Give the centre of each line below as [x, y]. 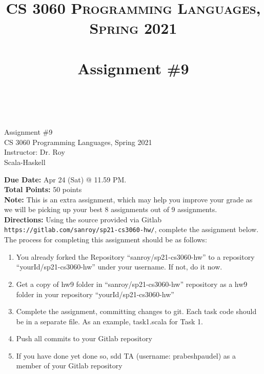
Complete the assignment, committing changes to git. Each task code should [136, 311]
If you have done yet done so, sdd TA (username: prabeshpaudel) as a [126, 355]
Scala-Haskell [25, 162]
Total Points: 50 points [43, 189]
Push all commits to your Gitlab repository [84, 338]
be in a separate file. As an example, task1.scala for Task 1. [109, 321]
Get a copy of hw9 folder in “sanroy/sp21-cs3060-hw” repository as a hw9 [132, 284]
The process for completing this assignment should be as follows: [106, 240]
